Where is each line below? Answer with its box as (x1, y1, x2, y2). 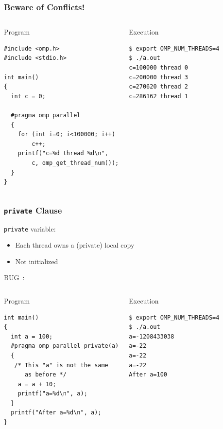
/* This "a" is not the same (14, 361, 108, 369)
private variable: (4, 223, 56, 233)
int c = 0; (11, 92, 46, 100)
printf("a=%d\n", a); (17, 390, 87, 397)
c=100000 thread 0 (129, 64, 188, 71)
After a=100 (129, 371, 167, 378)
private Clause (4, 204, 62, 216)
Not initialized (15, 256, 58, 266)
